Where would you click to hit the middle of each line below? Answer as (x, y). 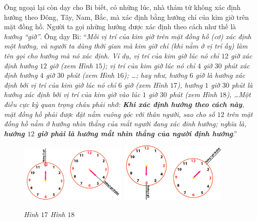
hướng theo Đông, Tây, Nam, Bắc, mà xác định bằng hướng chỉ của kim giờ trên (127, 17)
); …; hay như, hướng (155, 75)
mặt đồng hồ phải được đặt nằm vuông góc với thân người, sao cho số (109, 114)
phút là (242, 84)
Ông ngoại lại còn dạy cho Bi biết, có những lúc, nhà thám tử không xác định (122, 7)
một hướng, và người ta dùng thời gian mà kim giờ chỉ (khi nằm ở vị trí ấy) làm (126, 46)
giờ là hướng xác (220, 75)
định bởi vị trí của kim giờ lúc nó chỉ (60, 84)
